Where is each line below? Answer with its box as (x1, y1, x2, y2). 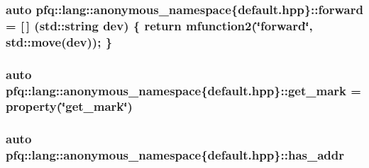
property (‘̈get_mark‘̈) (6, 97, 133, 115)
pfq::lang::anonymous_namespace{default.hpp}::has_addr (6, 146, 344, 164)
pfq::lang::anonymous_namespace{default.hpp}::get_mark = (6, 81, 361, 99)
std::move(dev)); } (6, 32, 113, 50)
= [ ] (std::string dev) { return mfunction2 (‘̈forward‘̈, (6, 16, 313, 34)
